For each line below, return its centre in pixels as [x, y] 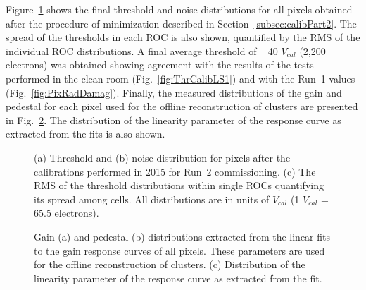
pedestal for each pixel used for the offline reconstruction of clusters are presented [182, 106]
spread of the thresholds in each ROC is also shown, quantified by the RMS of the [183, 37]
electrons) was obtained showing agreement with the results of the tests [160, 65]
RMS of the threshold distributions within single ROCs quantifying [179, 185]
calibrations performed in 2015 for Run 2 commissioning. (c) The [175, 171]
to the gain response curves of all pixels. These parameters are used [179, 250]
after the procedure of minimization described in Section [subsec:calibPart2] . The [181, 23]
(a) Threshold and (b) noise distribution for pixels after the [162, 157]
